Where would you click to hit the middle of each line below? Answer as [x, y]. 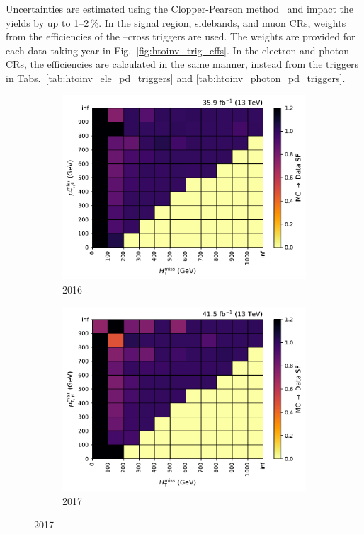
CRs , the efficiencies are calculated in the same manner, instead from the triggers [182, 64]
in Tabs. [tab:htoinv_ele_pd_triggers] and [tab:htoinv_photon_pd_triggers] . [176, 77]
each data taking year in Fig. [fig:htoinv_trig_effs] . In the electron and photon [177, 50]
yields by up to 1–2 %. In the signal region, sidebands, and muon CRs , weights [176, 22]
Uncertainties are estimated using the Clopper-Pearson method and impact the [180, 8]
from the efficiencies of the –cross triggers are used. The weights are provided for [181, 36]
